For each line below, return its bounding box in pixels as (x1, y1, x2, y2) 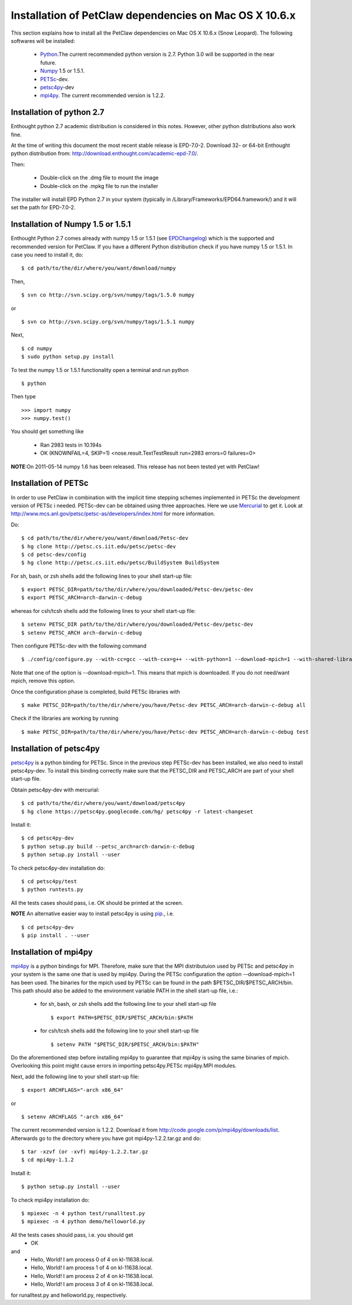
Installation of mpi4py (11, 947, 93, 957)
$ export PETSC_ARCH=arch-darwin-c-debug (21, 594, 142, 601)
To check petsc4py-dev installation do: (11, 864, 106, 871)
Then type (11, 393, 36, 400)
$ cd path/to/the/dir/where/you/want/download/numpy (21, 265, 176, 271)
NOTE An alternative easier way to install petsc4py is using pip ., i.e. (11, 910, 174, 917)
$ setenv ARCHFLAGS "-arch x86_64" (21, 1113, 124, 1120)
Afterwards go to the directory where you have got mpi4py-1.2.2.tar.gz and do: (11, 1135, 201, 1142)
